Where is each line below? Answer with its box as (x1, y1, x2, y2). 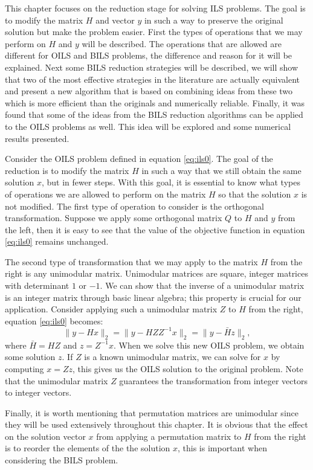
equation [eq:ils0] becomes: (5, 314, 103, 327)
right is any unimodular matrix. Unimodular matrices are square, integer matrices (5, 267, 308, 280)
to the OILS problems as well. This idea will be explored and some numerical (5, 120, 291, 132)
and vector (95, 13, 135, 26)
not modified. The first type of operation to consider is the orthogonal (5, 199, 264, 212)
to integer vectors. (5, 386, 72, 399)
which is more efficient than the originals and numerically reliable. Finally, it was (5, 96, 305, 109)
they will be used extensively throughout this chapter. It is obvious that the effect (5, 418, 308, 431)
